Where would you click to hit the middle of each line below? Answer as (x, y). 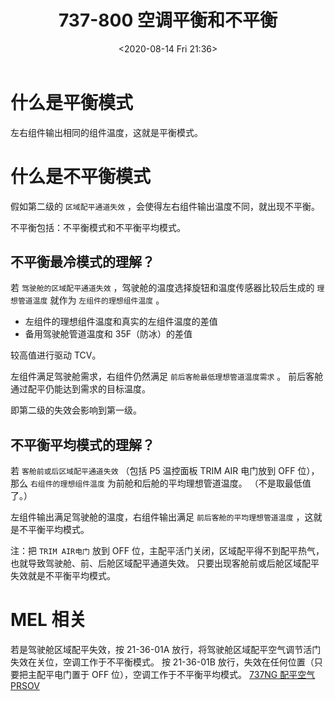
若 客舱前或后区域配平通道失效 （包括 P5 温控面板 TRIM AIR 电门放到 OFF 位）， (165, 471)
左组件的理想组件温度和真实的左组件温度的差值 (121, 322)
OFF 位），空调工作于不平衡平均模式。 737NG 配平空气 (203, 675)
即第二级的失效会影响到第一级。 (76, 410)
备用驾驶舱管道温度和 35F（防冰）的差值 (108, 334)
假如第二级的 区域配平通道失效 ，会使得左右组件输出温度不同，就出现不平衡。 (165, 206)
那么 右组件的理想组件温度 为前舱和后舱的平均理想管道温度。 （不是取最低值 (161, 483)
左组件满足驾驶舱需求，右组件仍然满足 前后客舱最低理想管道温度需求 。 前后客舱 (167, 377)
